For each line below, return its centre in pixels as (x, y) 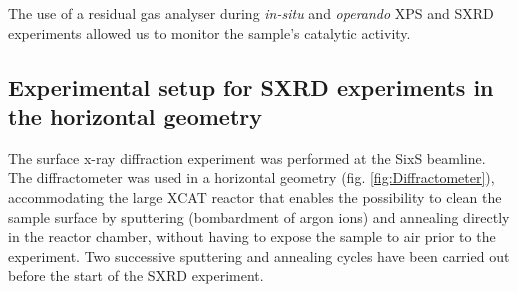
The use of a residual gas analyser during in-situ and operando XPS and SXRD (251, 13)
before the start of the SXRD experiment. (136, 275)
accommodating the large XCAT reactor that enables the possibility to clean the (255, 196)
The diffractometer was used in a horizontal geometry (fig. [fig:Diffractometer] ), (251, 177)
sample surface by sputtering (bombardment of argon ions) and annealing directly (259, 216)
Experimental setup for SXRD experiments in (251, 86)
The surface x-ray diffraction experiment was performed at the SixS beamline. (247, 157)
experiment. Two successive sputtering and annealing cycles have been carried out (259, 255)
